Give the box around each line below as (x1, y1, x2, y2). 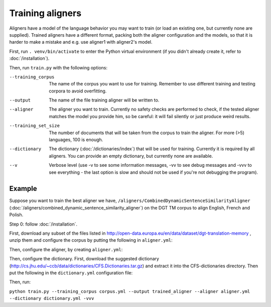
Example (9, 184, 37, 193)
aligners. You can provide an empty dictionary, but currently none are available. (49, 153, 213, 159)
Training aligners (9, 8, 82, 19)
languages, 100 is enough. (49, 137, 103, 143)
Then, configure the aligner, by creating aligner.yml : (9, 246, 123, 252)
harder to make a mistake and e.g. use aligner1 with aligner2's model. (9, 39, 153, 45)
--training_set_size (9, 123, 60, 129)
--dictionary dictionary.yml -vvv (9, 295, 94, 301)
